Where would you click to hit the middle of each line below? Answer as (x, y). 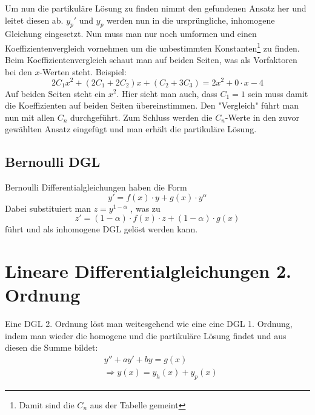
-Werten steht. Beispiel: (83, 71)
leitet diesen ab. (34, 20)
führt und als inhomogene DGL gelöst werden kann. (101, 229)
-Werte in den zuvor (262, 117)
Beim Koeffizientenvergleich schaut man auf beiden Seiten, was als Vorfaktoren (151, 60)
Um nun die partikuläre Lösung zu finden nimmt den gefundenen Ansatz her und (156, 8)
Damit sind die (47, 404)
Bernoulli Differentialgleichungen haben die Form (96, 187)
